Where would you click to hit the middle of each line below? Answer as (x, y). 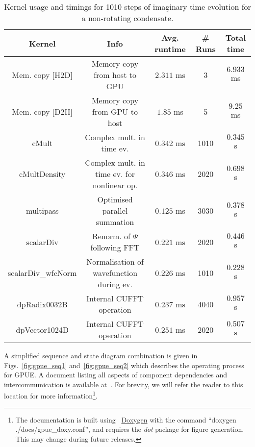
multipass (42, 211)
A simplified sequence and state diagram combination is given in (101, 355)
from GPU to (115, 112)
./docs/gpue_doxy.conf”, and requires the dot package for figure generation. (130, 429)
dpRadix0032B (42, 304)
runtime (170, 49)
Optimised (115, 199)
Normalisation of (115, 261)
